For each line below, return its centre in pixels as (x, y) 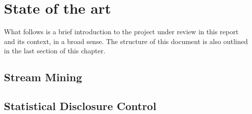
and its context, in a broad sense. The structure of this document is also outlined (126, 41)
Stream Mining (43, 77)
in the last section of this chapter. (55, 51)
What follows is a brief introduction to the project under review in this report (121, 32)
